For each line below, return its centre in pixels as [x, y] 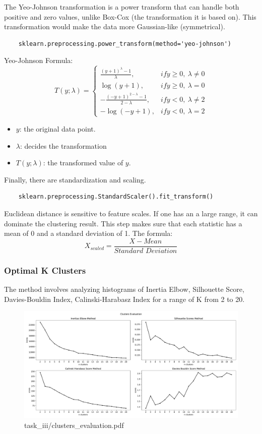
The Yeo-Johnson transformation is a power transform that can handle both [122, 7]
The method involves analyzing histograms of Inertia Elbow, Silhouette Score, [124, 289]
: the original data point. [57, 128]
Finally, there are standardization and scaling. [75, 179]
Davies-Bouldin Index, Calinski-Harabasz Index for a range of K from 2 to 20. [124, 299]
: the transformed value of [83, 163]
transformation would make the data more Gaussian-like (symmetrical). [115, 26]
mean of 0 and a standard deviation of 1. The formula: [88, 233]
